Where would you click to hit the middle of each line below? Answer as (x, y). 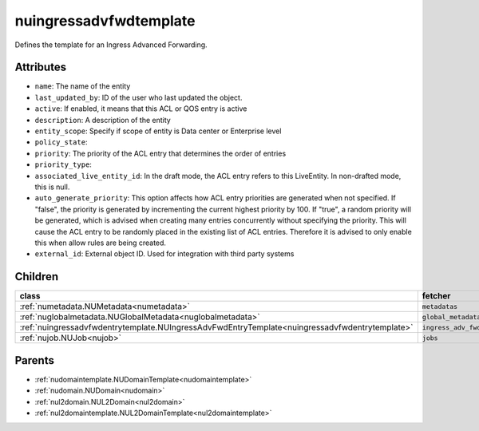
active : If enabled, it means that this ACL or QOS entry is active (141, 109)
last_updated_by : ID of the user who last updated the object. (139, 97)
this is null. (52, 187)
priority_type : (63, 164)
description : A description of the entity (103, 120)
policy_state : (61, 142)
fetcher (436, 296)
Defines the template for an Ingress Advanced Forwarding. (111, 45)
